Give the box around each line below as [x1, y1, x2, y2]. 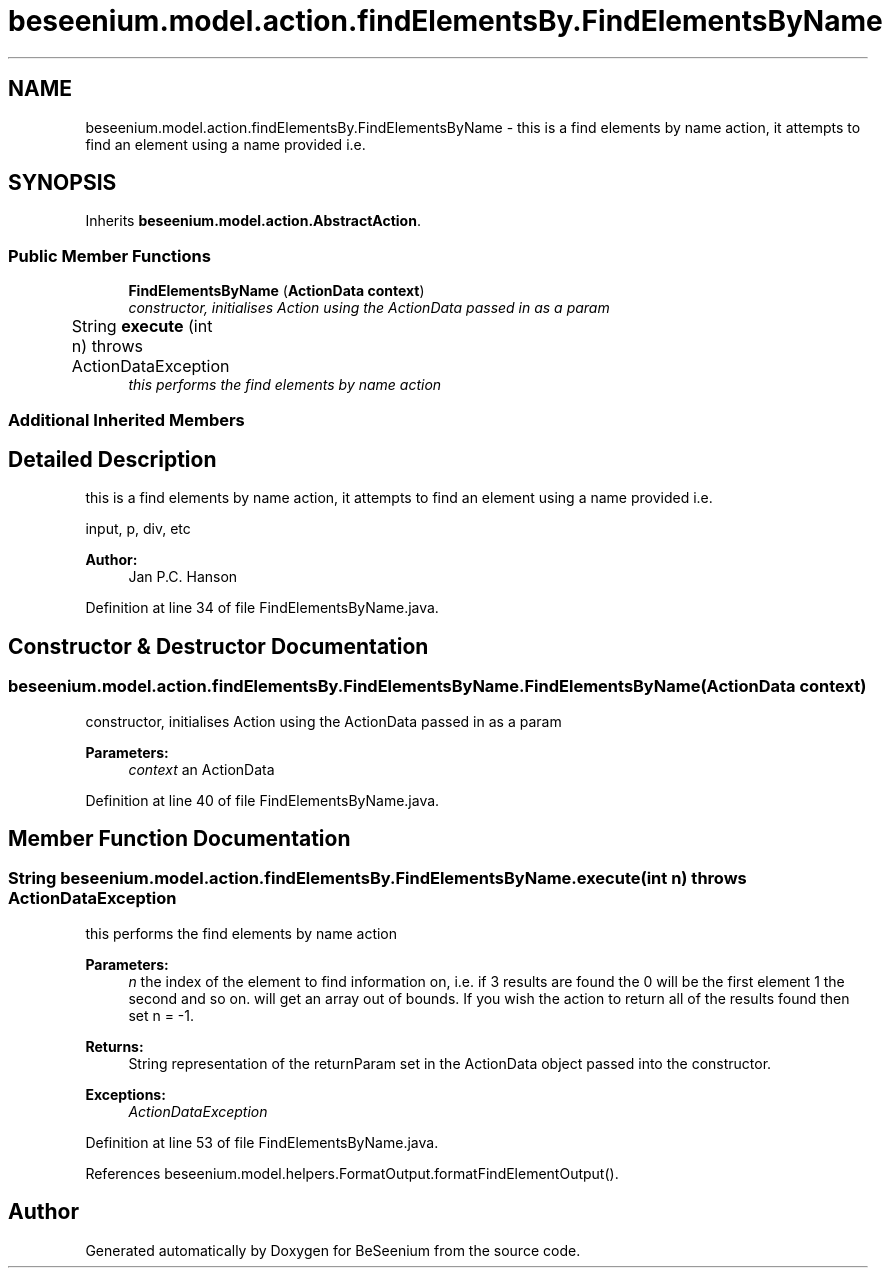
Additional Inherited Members [8, 409, 245, 430]
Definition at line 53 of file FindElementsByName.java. [85, 1133, 439, 1151]
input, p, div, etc [85, 520, 191, 538]
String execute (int [71, 316, 213, 337]
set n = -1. [128, 1006, 195, 1024]
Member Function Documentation [8, 826, 351, 852]
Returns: [85, 1037, 144, 1055]
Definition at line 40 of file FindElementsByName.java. [85, 791, 440, 809]
